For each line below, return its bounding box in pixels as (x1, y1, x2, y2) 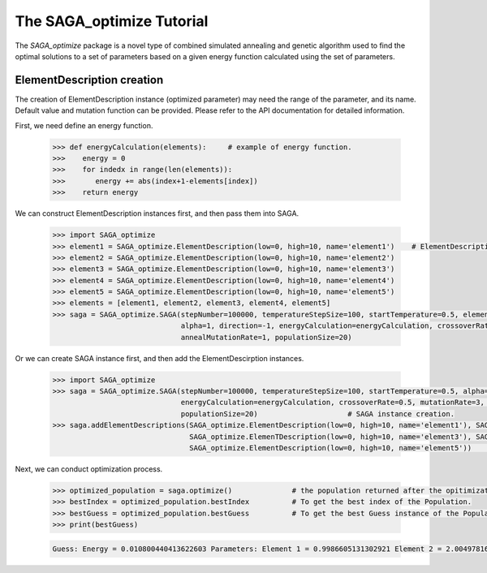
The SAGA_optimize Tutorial (15, 12, 209, 30)
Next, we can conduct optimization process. (15, 463, 163, 474)
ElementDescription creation (15, 73, 164, 87)
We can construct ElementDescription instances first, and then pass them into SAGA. (15, 209, 300, 218)
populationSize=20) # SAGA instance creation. (180, 409, 455, 418)
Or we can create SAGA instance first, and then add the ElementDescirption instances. (15, 353, 304, 363)
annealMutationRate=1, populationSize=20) (180, 333, 352, 342)
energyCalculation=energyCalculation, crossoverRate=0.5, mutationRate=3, (180, 398, 485, 407)
